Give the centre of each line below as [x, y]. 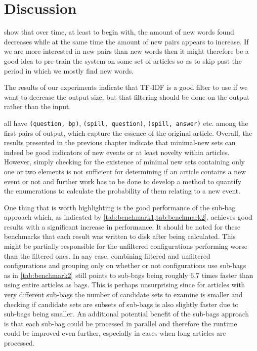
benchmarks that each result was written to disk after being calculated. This [120, 236]
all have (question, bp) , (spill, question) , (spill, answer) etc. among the [126, 123]
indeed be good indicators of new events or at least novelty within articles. [117, 152]
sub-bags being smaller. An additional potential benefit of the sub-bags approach [127, 314]
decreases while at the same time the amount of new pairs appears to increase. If [126, 41]
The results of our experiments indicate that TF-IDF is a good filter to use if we [126, 87]
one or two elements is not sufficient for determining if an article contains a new [125, 171]
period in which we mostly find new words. [69, 70]
